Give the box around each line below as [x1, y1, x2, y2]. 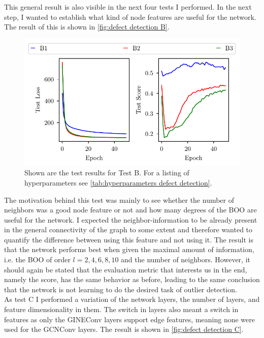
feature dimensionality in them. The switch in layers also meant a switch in [4, 304, 239, 315]
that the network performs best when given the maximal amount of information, [4, 244, 254, 255]
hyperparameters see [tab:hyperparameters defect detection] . [24, 177, 212, 188]
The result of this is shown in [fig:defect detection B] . [4, 21, 170, 32]
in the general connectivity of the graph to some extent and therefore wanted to [4, 224, 253, 235]
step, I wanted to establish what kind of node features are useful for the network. [4, 11, 256, 22]
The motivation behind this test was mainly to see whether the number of [4, 194, 235, 205]
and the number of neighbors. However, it [121, 254, 250, 265]
